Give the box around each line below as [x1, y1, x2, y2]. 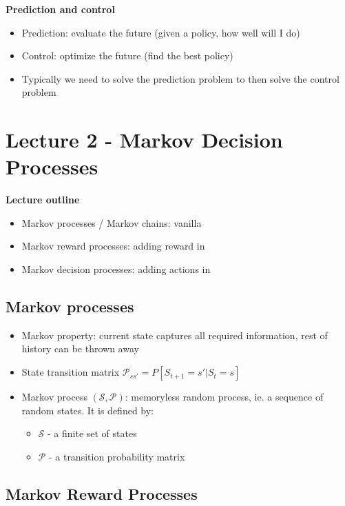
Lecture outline [6, 192, 80, 207]
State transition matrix [21, 365, 120, 379]
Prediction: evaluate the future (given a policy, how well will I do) [21, 25, 300, 39]
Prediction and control [6, 2, 115, 16]
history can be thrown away [21, 341, 139, 356]
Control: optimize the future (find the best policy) [21, 48, 233, 63]
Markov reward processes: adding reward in [21, 239, 205, 253]
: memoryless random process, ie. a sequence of [125, 389, 324, 404]
